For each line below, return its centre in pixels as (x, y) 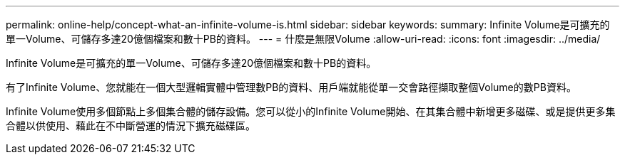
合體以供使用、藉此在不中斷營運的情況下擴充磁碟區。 (131, 126)
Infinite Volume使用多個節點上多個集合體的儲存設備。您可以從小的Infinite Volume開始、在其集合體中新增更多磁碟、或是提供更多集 (311, 111)
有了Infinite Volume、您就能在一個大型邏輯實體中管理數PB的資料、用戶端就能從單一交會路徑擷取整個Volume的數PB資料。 (291, 87)
